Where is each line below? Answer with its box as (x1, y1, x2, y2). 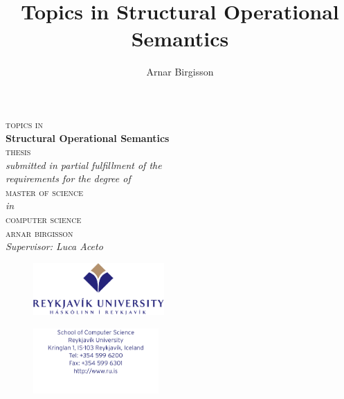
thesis (6, 144, 31, 159)
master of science (6, 184, 83, 199)
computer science (6, 212, 82, 227)
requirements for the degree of (6, 171, 131, 186)
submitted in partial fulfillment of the (6, 157, 162, 172)
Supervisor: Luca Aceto (6, 239, 103, 254)
